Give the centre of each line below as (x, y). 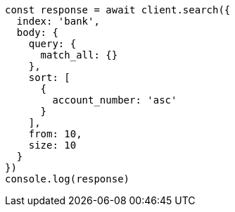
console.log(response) (68, 179)
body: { (37, 32)
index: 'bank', (58, 21)
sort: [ (49, 77)
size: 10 (52, 145)
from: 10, (55, 134)
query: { (52, 44)
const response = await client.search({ (118, 10)
